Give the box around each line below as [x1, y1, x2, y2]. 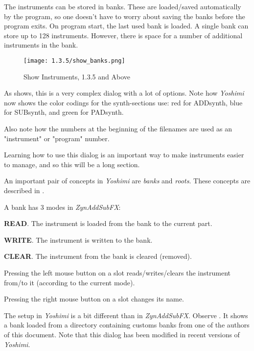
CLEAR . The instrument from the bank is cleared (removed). [4, 251, 192, 261]
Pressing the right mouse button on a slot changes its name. [4, 294, 184, 304]
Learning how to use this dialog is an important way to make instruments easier [4, 150, 244, 160]
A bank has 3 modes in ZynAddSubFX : [4, 201, 121, 212]
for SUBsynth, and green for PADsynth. [4, 107, 124, 117]
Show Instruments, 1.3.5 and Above [23, 71, 130, 81]
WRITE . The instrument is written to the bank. [4, 234, 153, 245]
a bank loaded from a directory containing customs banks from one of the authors [4, 320, 250, 330]
